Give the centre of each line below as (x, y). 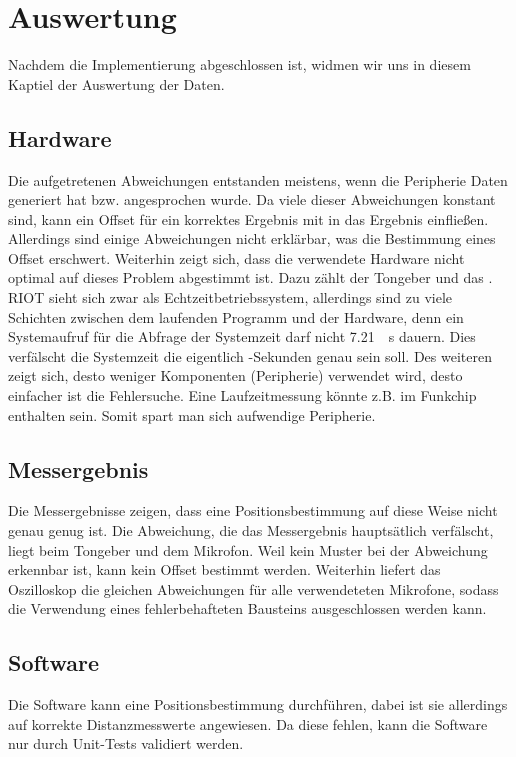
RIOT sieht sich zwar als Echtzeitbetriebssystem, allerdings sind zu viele (230, 297)
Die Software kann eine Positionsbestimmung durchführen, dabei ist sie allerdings (258, 704)
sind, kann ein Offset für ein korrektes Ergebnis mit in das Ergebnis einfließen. (248, 218)
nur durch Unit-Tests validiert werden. (126, 743)
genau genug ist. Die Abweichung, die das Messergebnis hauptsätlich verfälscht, (251, 530)
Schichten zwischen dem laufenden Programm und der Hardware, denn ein (236, 316)
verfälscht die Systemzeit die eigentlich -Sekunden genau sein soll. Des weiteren (250, 355)
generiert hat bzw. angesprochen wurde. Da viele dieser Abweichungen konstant (252, 199)
